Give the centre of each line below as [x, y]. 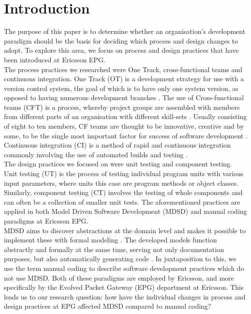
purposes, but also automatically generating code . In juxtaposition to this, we [120, 259]
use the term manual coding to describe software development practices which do [124, 268]
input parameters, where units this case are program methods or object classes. [121, 183]
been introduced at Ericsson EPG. [55, 59]
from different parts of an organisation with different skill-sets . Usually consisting [125, 116]
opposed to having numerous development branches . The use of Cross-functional [124, 97]
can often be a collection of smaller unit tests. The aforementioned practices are [122, 202]
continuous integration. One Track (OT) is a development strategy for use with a [124, 79]
